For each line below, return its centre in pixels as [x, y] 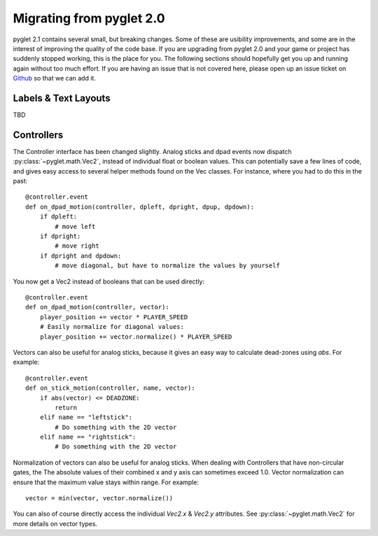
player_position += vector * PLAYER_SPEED [114, 317]
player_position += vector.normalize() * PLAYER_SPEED [136, 337]
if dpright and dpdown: [80, 256]
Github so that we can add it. [54, 78]
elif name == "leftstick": [86, 417]
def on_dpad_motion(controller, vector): [97, 307]
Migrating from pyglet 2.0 [89, 18]
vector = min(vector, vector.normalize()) [99, 498]
